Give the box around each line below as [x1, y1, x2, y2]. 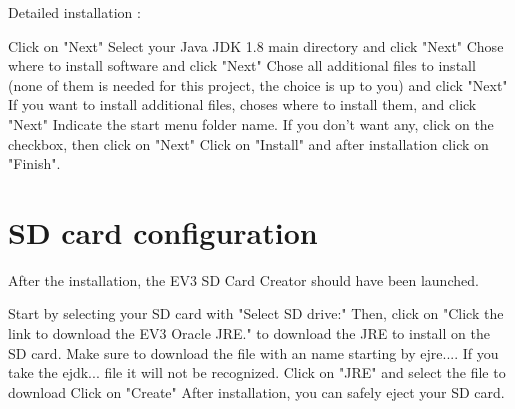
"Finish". [8, 153, 61, 174]
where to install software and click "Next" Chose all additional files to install [8, 55, 476, 76]
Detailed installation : [8, 2, 141, 22]
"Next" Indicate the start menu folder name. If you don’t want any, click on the [8, 113, 494, 134]
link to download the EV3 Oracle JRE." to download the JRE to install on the [8, 323, 490, 344]
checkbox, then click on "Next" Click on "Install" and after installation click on [8, 133, 489, 154]
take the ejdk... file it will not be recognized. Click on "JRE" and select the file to [8, 362, 506, 383]
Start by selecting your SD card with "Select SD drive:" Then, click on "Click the [8, 303, 504, 324]
